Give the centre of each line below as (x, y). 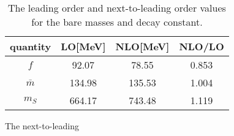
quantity (31, 46)
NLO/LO (202, 46)
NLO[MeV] (142, 46)
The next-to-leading (42, 126)
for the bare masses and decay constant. (117, 22)
